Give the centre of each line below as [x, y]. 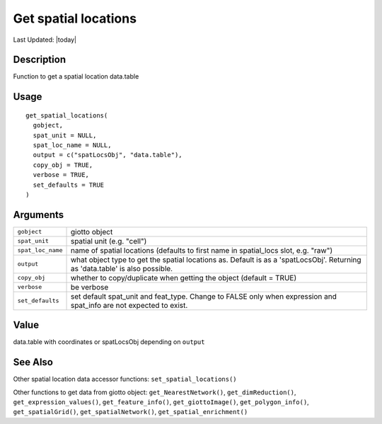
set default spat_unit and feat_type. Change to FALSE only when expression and [204, 296]
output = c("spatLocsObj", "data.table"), [108, 155]
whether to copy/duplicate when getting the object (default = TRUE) [184, 277]
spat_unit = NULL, [65, 135]
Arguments [39, 215]
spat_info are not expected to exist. [129, 305]
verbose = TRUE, [61, 175]
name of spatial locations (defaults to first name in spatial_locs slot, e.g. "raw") [201, 250]
